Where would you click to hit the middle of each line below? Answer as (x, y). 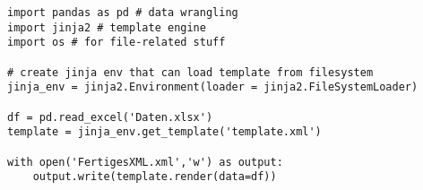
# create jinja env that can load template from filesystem (190, 72)
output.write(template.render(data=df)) (155, 177)
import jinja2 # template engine (107, 27)
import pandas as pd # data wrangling (123, 13)
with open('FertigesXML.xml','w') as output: (145, 162)
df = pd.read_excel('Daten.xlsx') (110, 117)
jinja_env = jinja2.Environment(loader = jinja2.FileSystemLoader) (213, 87)
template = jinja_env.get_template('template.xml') (164, 132)
